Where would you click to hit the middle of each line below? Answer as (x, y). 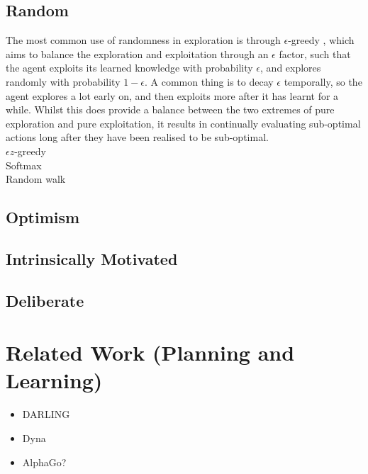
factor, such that (315, 53)
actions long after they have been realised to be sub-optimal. (137, 137)
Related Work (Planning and (150, 352)
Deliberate (45, 300)
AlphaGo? (44, 462)
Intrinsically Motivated (92, 258)
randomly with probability (63, 81)
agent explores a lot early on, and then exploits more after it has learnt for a (172, 95)
